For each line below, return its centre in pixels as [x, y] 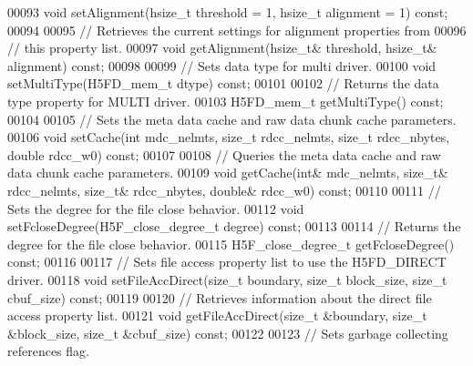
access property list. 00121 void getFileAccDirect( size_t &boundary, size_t [217, 315]
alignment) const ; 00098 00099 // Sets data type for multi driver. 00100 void [222, 65]
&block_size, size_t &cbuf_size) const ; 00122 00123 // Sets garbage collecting [228, 333]
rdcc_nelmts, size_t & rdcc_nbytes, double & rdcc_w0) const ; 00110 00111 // [224, 190]
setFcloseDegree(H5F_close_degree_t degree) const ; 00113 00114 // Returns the [234, 226]
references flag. [48, 351]
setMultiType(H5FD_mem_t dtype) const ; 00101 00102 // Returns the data [223, 83]
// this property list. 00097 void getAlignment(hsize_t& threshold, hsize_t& [222, 48]
